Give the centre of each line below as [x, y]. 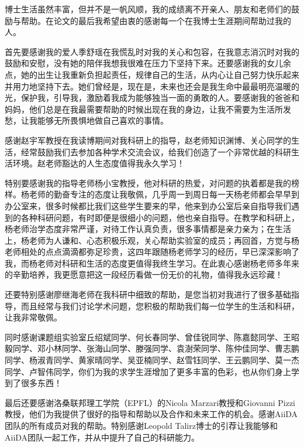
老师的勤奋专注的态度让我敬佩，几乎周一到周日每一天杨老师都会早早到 [164, 194]
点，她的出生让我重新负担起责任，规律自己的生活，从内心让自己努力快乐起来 [152, 74]
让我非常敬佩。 [33, 317]
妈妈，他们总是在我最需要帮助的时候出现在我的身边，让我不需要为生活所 [144, 109]
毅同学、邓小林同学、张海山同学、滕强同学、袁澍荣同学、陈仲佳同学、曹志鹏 [152, 348]
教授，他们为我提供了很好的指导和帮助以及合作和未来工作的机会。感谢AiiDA [151, 414]
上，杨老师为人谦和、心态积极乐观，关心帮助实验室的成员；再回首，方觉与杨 [152, 240]
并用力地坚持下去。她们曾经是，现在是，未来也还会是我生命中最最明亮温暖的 [152, 86]
